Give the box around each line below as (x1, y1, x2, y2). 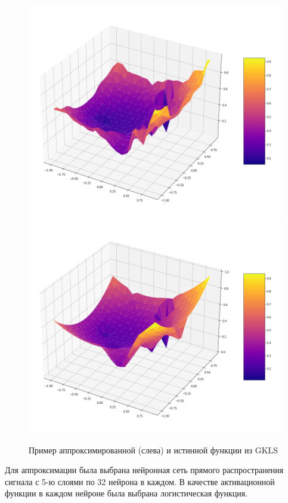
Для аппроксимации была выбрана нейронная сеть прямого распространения (5, 464, 284, 476)
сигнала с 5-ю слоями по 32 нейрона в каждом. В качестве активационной (5, 475, 275, 487)
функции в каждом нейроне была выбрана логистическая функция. (5, 487, 248, 499)
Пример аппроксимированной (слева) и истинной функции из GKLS (29, 443, 278, 456)
